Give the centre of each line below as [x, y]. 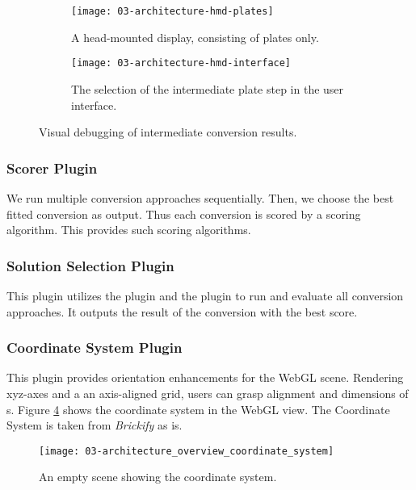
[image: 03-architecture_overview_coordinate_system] [187, 451]
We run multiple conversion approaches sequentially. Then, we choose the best [200, 197]
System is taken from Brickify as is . [95, 425]
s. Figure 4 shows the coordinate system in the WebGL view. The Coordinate [198, 409]
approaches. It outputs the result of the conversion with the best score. [182, 311]
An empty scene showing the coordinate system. [158, 477]
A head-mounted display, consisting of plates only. [195, 37]
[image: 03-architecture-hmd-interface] [181, 63]
